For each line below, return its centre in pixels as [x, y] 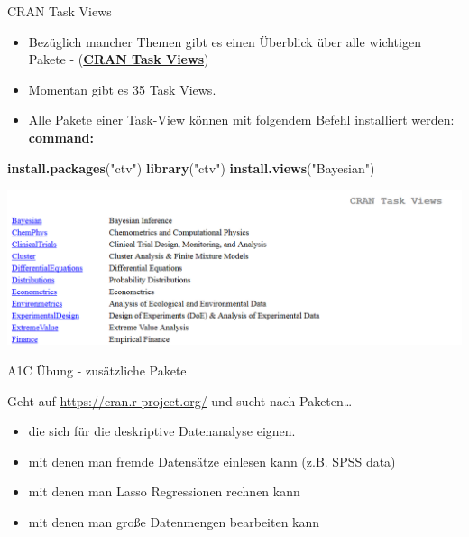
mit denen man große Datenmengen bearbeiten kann [174, 521]
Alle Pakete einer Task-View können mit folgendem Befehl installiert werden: [241, 120]
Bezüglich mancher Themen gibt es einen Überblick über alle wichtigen [225, 41]
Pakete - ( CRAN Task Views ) [119, 59]
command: [61, 137]
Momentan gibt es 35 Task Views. [122, 89]
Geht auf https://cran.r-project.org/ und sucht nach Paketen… [180, 400]
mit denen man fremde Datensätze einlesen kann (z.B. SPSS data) [212, 461]
